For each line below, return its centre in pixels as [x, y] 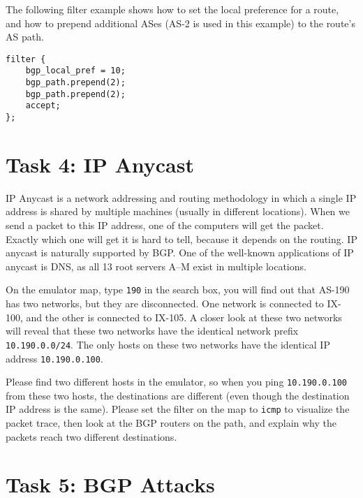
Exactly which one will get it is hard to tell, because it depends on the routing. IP [181, 239]
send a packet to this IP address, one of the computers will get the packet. [165, 225]
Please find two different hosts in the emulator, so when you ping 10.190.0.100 [176, 382]
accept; [43, 106]
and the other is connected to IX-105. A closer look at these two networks [184, 317]
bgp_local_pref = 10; [75, 71]
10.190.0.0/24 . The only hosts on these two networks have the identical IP [168, 344]
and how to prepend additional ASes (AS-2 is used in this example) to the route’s [180, 23]
